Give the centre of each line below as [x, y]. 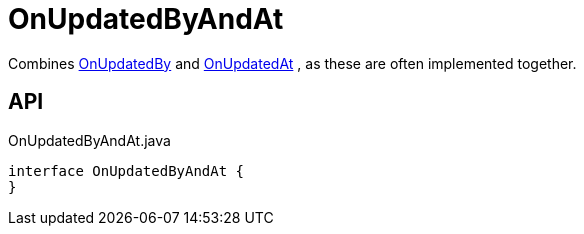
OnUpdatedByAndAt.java [89, 140]
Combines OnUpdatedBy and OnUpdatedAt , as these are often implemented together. [292, 63]
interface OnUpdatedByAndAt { [126, 170]
